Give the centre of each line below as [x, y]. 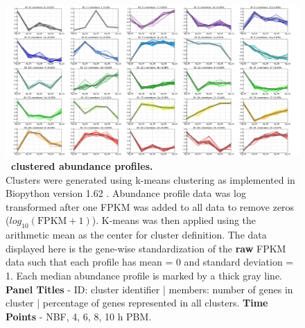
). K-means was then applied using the [174, 220]
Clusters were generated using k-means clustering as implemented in [150, 179]
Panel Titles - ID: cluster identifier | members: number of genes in [149, 289]
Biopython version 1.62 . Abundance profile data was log [126, 193]
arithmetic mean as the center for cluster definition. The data [136, 235]
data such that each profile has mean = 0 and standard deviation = [150, 262]
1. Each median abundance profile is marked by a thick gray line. [144, 275]
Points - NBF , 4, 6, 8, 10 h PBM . [79, 316]
